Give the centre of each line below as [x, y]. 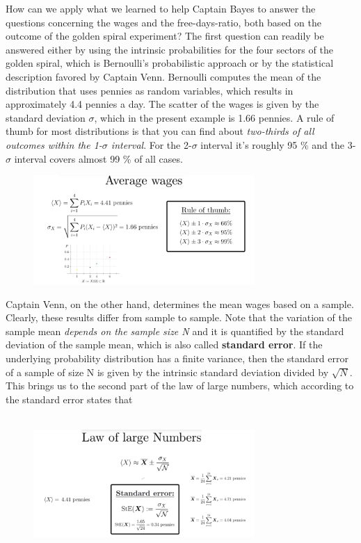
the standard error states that [69, 399]
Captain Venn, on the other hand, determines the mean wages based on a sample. [180, 303]
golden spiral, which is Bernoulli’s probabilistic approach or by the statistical [170, 63]
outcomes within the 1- [54, 144]
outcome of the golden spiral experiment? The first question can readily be [165, 36]
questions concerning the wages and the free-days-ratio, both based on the [163, 22]
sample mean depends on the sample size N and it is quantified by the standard [175, 331]
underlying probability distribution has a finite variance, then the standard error [177, 358]
